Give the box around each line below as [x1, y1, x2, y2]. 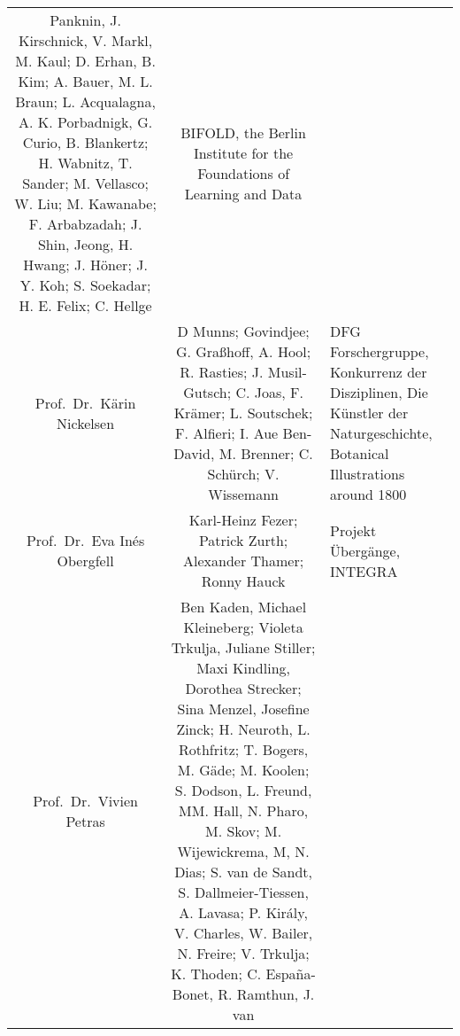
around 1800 [330, 484, 407, 504]
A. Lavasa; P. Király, [179, 902, 308, 923]
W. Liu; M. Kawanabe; [14, 193, 157, 214]
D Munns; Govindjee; [177, 321, 310, 341]
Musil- [267, 362, 307, 382]
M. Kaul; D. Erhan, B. [15, 51, 156, 71]
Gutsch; [183, 382, 232, 402]
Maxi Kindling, [196, 658, 290, 678]
